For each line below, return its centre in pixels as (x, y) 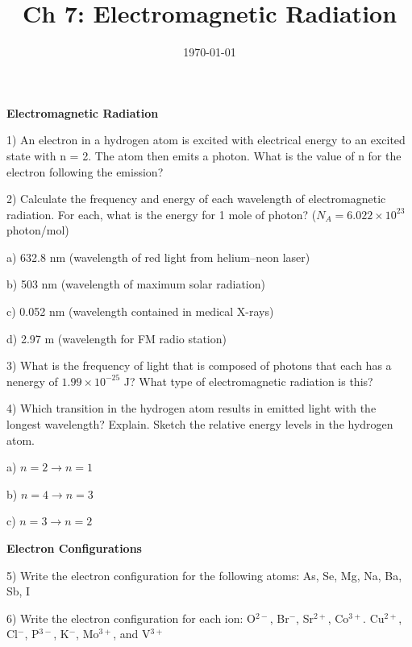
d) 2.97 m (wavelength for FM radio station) (117, 338)
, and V (132, 634)
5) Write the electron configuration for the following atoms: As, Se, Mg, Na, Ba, (204, 575)
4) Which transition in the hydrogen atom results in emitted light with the (191, 408)
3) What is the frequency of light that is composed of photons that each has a (199, 365)
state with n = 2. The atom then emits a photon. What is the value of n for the (204, 155)
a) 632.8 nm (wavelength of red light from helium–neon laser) (158, 257)
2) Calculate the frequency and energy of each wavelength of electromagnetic (196, 199)
